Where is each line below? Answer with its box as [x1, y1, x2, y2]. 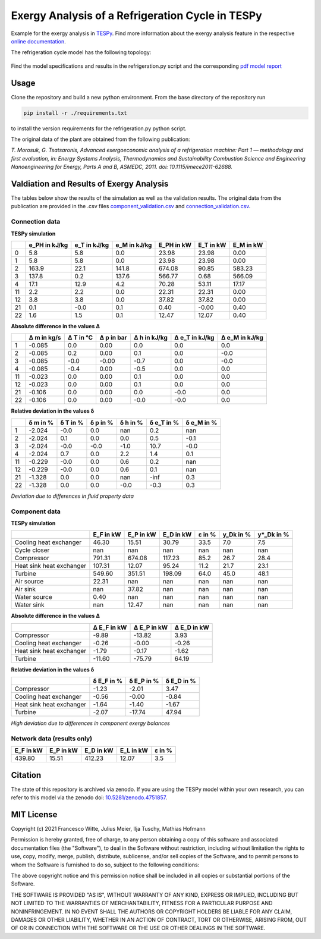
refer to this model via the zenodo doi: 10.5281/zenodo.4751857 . [11, 794, 168, 801]
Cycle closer [14, 546, 50, 554]
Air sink [14, 585, 36, 593]
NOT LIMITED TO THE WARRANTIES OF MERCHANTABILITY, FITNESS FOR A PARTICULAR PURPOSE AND [11, 900, 273, 907]
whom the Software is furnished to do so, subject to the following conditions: [11, 861, 200, 868]
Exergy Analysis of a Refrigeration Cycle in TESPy [11, 9, 262, 22]
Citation [11, 770, 42, 780]
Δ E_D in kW [174, 623, 209, 632]
